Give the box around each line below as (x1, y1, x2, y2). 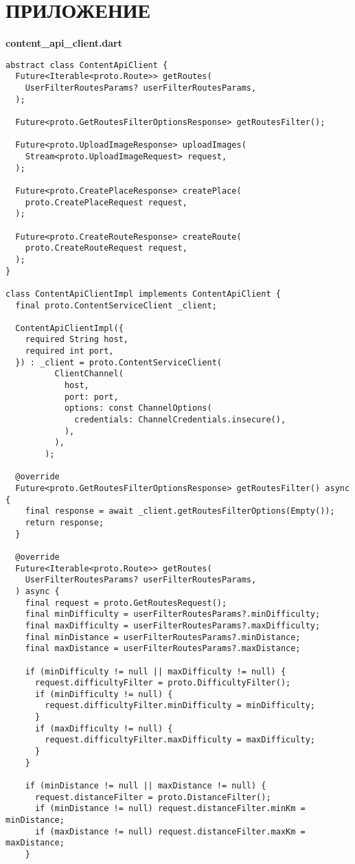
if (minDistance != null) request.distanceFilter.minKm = (34, 804, 306, 814)
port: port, (64, 391, 119, 402)
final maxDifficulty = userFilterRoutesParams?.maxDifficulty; (25, 620, 321, 630)
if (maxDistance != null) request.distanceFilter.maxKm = (34, 826, 306, 837)
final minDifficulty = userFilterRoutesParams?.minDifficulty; (25, 609, 321, 619)
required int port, (25, 346, 114, 356)
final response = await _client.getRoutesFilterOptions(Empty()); (25, 506, 335, 516)
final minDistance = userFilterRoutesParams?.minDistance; (25, 632, 301, 642)
